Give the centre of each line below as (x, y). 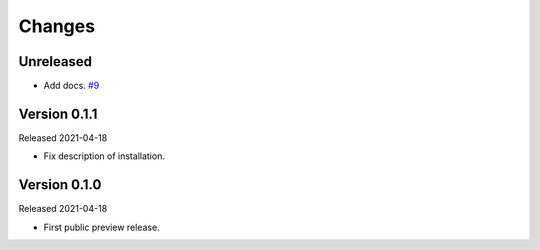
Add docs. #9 (71, 86)
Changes (56, 26)
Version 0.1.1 (58, 113)
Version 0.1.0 (60, 185)
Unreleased (55, 61)
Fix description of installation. (104, 156)
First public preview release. (101, 227)
